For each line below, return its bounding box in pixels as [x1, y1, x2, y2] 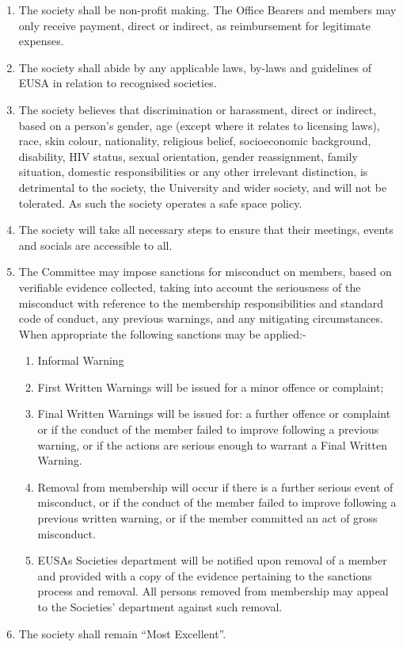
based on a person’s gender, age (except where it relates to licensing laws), [18, 117, 380, 133]
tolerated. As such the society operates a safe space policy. [18, 194, 302, 211]
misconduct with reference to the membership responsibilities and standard [18, 294, 384, 311]
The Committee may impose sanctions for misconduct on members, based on [18, 263, 392, 280]
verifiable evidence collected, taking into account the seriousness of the [18, 278, 361, 295]
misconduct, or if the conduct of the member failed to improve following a [37, 494, 397, 511]
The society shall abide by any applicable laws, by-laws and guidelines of [18, 59, 372, 75]
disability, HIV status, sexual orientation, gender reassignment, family [18, 147, 358, 164]
